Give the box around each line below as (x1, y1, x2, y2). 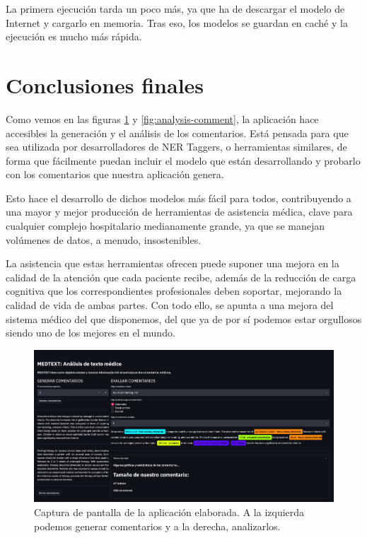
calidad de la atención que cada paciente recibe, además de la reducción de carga (6, 269, 356, 284)
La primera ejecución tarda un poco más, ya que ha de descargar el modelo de (6, 1, 345, 16)
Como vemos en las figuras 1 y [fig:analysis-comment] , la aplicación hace (6, 111, 319, 126)
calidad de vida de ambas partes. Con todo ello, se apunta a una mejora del (6, 298, 334, 312)
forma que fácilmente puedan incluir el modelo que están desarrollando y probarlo (6, 153, 361, 168)
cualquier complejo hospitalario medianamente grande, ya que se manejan (6, 218, 325, 233)
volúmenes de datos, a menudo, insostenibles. (6, 232, 202, 247)
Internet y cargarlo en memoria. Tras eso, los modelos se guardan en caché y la (6, 15, 348, 30)
